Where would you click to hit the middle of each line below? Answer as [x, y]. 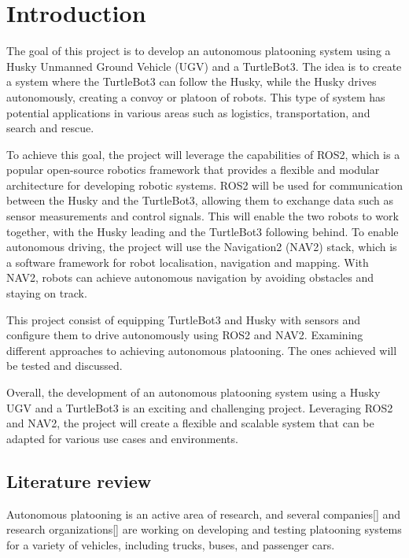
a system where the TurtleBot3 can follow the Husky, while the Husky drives [192, 81]
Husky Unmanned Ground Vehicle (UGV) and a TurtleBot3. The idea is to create [204, 66]
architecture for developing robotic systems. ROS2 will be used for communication [204, 185]
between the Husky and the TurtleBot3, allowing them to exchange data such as [200, 200]
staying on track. [47, 293]
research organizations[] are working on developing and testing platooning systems [204, 529]
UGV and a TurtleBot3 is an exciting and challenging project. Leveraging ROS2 [200, 407]
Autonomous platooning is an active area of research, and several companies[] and [204, 514]
